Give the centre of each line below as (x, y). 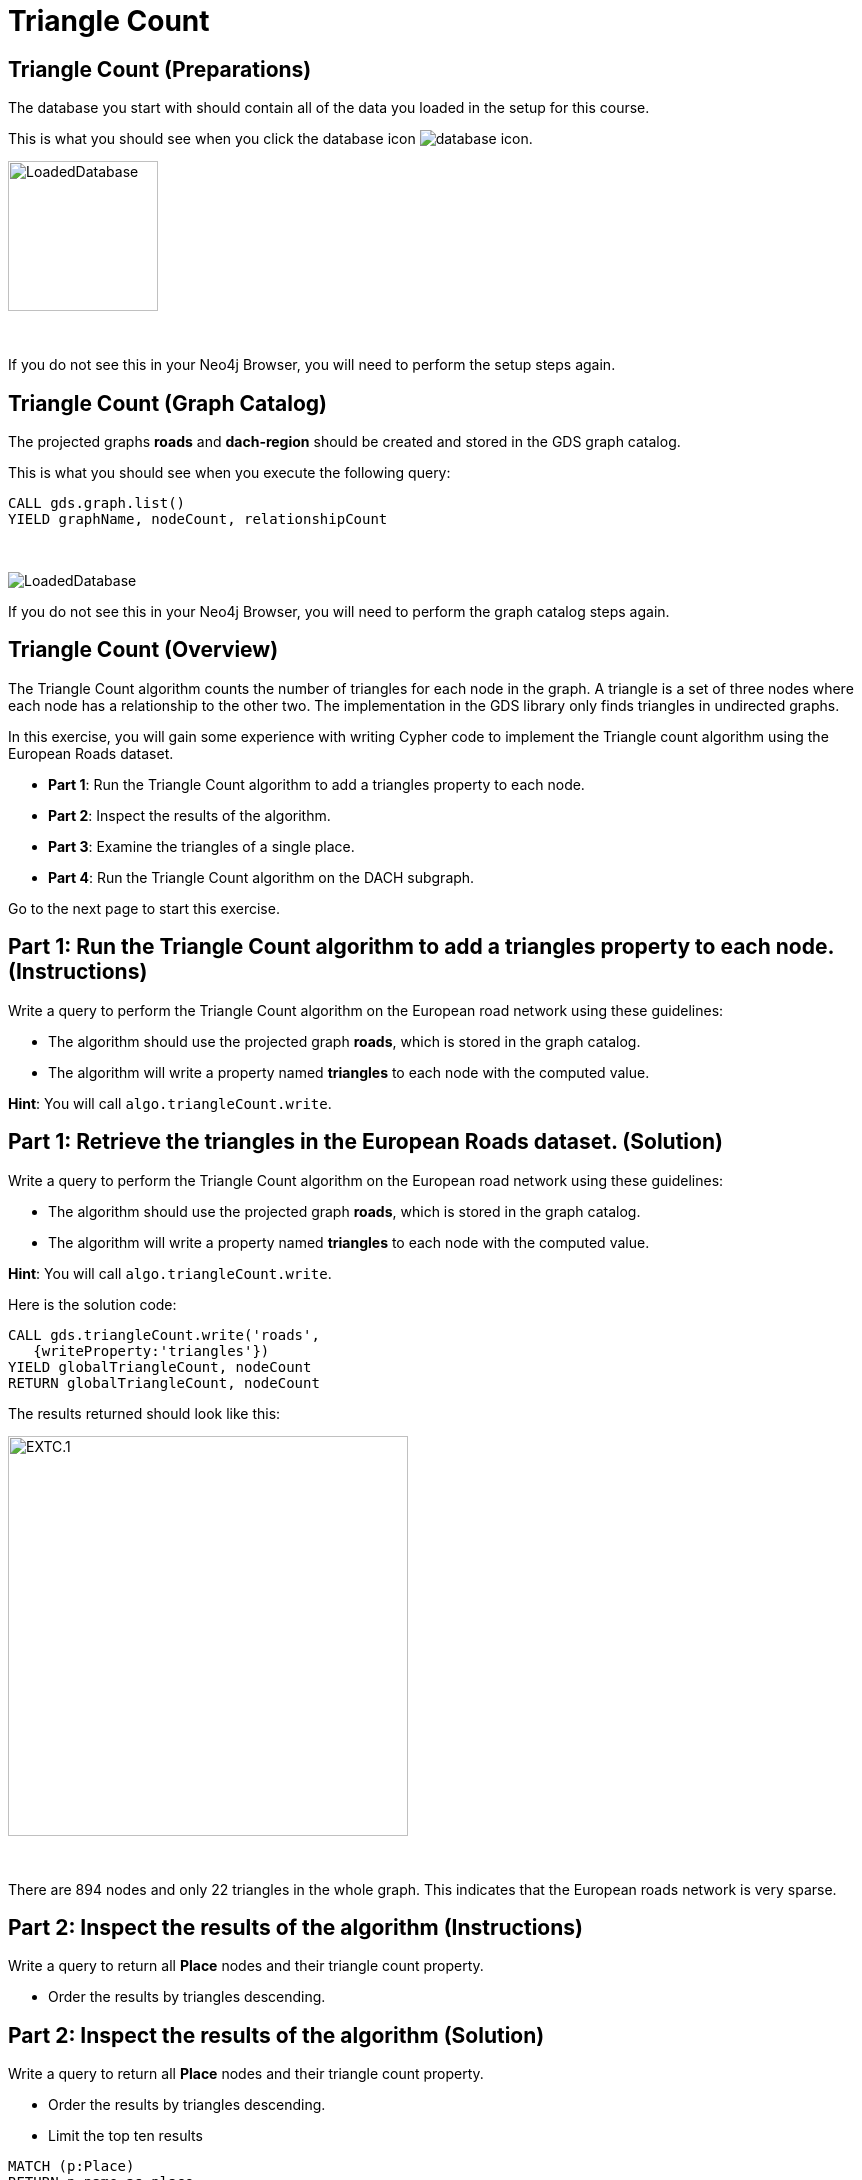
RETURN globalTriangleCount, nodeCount (164, 1382)
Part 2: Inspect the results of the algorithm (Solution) (276, 2035)
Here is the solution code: (92, 1304)
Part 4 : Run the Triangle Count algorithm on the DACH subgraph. (261, 877)
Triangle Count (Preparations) (160, 69)
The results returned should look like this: (144, 1413)
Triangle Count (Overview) (143, 650)
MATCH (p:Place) (71, 2166)
